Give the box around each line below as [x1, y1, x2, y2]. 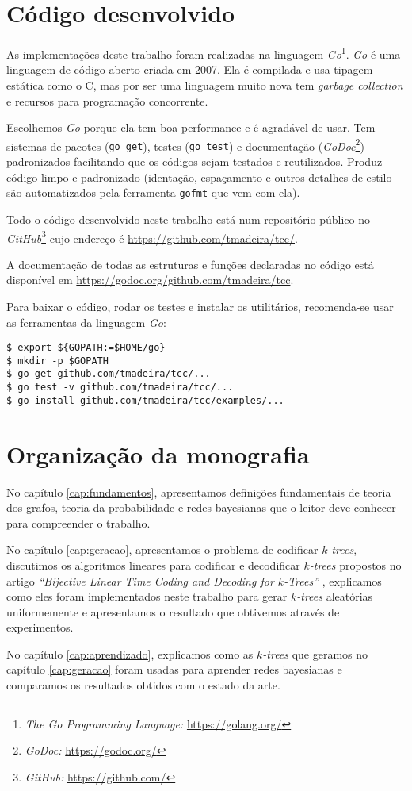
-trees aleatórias [296, 588, 373, 605]
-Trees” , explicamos [284, 572, 382, 589]
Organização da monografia [6, 437, 310, 470]
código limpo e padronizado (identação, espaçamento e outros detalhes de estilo [6, 168, 392, 185]
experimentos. [6, 619, 74, 635]
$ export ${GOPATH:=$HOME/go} [6, 342, 166, 354]
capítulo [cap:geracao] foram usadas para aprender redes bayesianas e [6, 661, 342, 678]
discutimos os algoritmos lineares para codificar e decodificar [6, 556, 300, 573]
